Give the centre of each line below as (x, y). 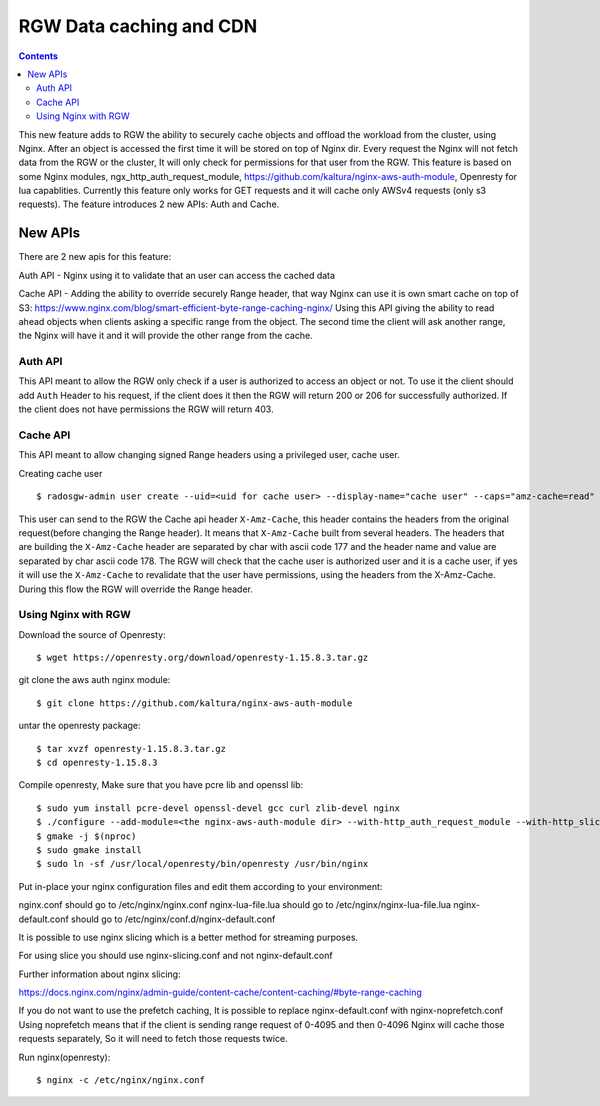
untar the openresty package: (79, 726)
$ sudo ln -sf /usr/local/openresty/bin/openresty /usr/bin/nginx (202, 864)
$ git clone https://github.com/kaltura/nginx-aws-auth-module (194, 703)
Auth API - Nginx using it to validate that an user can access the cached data (176, 275)
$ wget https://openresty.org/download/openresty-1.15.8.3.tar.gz (202, 658)
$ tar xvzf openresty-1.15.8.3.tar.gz (131, 748)
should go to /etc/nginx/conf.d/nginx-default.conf (173, 919)
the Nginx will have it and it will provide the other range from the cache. (166, 336)
